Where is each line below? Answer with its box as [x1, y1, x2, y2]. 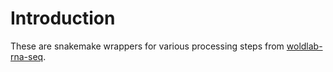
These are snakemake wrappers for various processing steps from [10, 40, 285, 52]
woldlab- [286, 40, 323, 52]
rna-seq [10, 50, 44, 62]
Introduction [10, 7, 116, 30]
